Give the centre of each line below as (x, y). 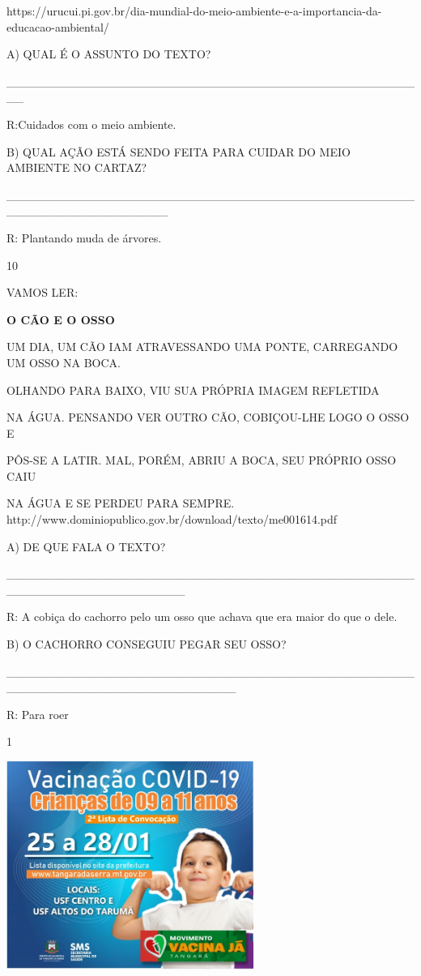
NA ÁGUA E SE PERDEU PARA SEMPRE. (121, 503)
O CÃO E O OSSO (61, 319)
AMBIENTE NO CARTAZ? (77, 167)
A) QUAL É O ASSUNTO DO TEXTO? (109, 54)
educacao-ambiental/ (58, 26)
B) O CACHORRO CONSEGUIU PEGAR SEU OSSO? (147, 644)
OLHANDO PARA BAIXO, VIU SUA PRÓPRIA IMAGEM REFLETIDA (193, 390)
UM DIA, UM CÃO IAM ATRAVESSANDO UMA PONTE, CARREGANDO (202, 347)
